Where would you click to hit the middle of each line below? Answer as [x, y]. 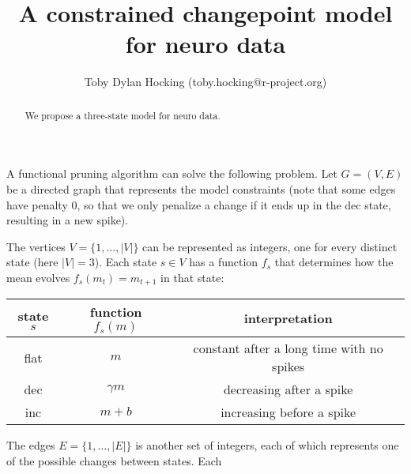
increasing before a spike [288, 412]
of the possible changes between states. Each [114, 460]
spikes [288, 367]
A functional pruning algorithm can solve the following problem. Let [172, 173]
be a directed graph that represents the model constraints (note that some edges [201, 188]
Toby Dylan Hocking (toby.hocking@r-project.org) [205, 82]
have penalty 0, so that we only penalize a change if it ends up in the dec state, [199, 204]
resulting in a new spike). [68, 220]
